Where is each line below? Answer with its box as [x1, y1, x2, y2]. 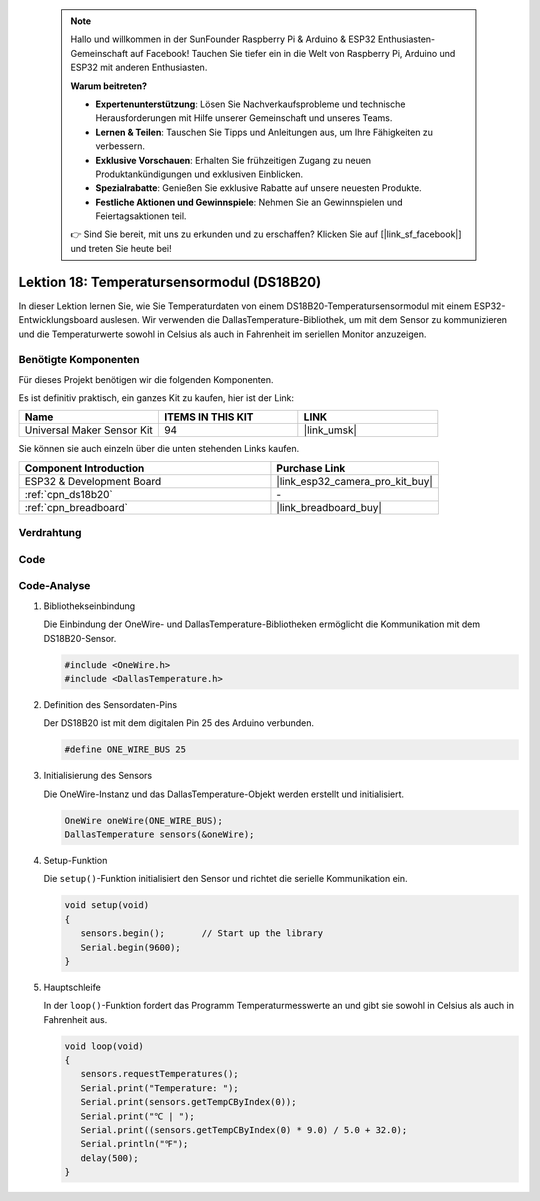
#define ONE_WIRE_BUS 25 [64, 744, 187, 755]
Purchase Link [276, 461, 346, 475]
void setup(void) [64, 900, 150, 911]
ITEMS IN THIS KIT [163, 410, 254, 424]
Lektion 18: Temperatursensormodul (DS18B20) [18, 273, 322, 290]
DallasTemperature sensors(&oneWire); [64, 829, 255, 840]
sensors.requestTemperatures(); [80, 1068, 239, 1080]
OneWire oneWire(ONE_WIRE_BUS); [64, 815, 224, 826]
